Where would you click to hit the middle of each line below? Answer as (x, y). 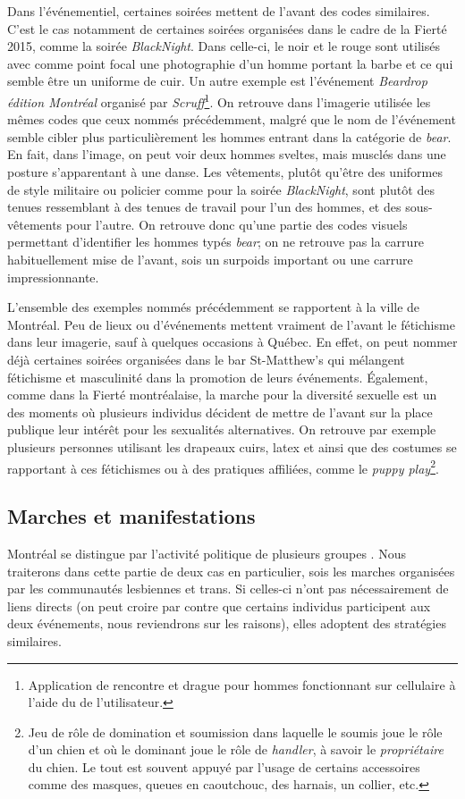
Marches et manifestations (131, 516)
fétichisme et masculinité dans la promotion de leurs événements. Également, (218, 377)
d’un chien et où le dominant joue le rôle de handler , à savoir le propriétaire (236, 749)
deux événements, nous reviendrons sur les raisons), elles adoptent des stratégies (227, 623)
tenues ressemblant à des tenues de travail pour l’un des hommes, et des (204, 207)
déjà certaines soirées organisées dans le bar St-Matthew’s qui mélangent (206, 359)
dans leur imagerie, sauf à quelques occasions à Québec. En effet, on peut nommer (232, 342)
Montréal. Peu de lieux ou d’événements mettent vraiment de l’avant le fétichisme (231, 324)
